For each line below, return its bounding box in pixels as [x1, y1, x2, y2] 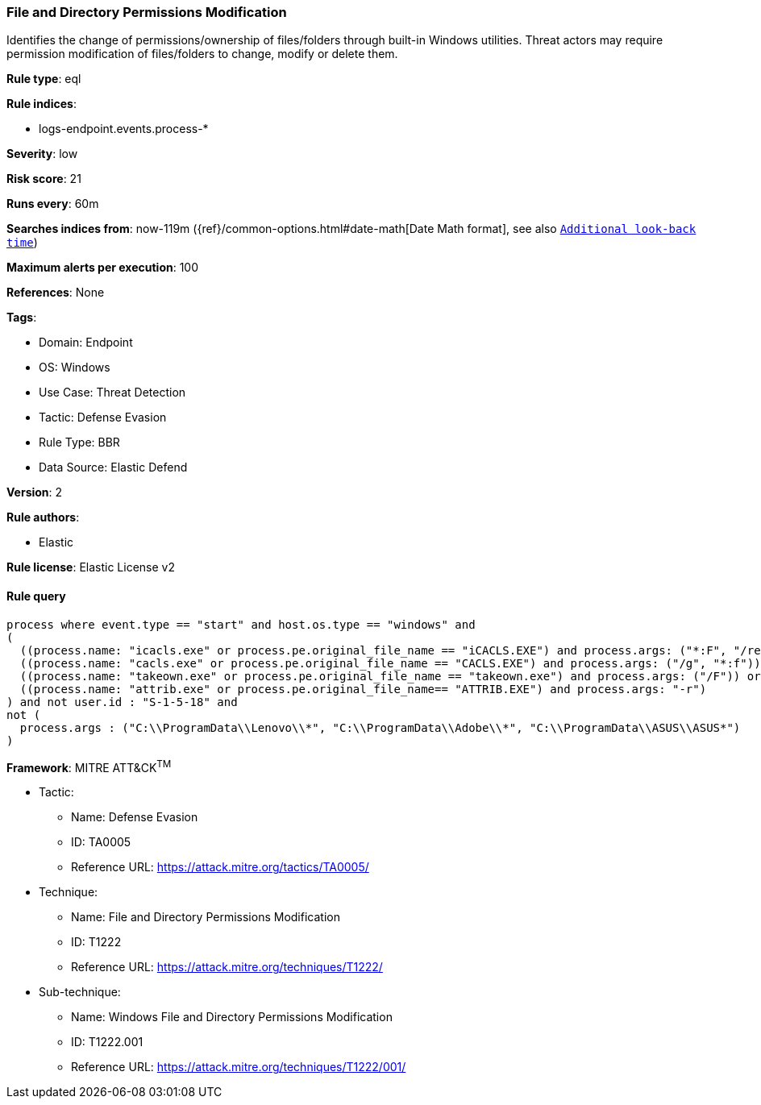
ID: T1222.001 [71, 1035, 143, 1049]
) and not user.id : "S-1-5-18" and [6, 695, 238, 708]
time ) [6, 235, 38, 250]
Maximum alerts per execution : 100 [6, 260, 199, 275]
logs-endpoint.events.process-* [39, 122, 209, 136]
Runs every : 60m [6, 197, 99, 211]
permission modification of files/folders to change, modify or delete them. [6, 47, 398, 61]
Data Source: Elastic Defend [39, 460, 188, 475]
